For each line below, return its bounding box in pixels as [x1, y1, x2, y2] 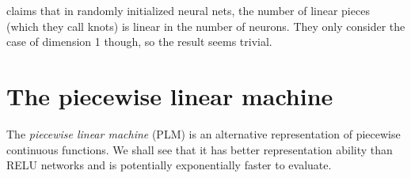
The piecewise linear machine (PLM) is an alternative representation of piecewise [6, 125, 401, 142]
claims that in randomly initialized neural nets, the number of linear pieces [6, 2, 370, 18]
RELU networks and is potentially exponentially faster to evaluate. [6, 157, 332, 173]
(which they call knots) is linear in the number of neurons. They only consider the [6, 17, 405, 34]
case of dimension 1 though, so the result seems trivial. [6, 33, 272, 50]
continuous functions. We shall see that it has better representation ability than [6, 141, 393, 157]
